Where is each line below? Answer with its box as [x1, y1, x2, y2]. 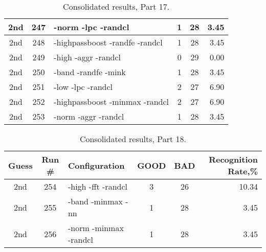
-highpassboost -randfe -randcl [54, 36, 163, 48]
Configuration [68, 159, 125, 171]
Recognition [209, 153, 258, 165]
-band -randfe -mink [54, 66, 126, 78]
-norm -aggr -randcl [54, 110, 124, 122]
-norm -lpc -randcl [54, 21, 129, 33]
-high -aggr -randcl [54, 51, 121, 63]
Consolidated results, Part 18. [79, 133, 187, 145]
